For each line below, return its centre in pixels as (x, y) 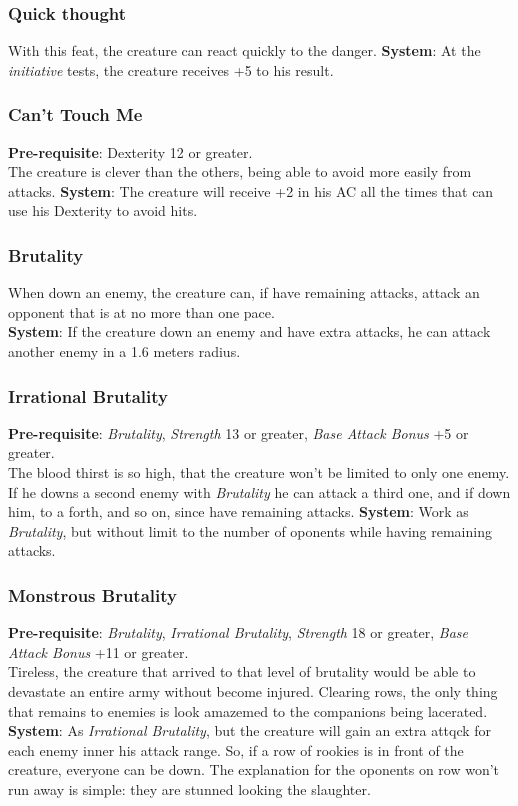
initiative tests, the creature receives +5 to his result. (171, 69)
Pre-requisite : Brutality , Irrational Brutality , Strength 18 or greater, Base (238, 632)
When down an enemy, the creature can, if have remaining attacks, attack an (244, 292)
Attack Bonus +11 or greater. (98, 651)
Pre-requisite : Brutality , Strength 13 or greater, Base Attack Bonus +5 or (238, 432)
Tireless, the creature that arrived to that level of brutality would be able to (242, 671)
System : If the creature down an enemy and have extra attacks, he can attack (249, 331)
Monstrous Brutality (92, 594)
